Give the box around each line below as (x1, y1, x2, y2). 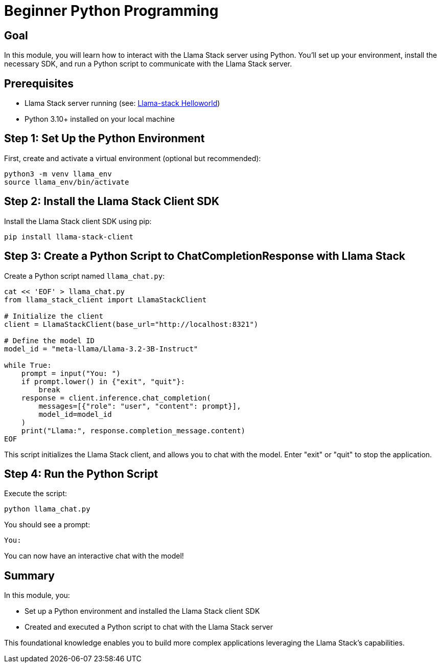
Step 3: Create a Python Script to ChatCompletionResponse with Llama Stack (4, 250, 405, 263)
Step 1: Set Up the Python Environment (4, 132, 205, 145)
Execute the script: (4, 489, 67, 498)
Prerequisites (4, 77, 74, 90)
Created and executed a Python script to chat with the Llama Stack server (25, 622, 273, 632)
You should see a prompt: (4, 520, 90, 529)
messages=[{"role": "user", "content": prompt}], (38, 402, 241, 410)
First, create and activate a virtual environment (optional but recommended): (4, 153, 261, 163)
